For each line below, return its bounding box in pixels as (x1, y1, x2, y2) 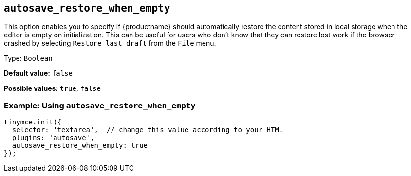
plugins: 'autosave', (12, 134, 94, 142)
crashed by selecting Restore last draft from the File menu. (4, 39, 216, 48)
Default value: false (4, 69, 73, 78)
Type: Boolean (4, 54, 53, 63)
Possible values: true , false (4, 84, 101, 93)
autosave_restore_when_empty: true (12, 141, 148, 150)
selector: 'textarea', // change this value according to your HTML (12, 126, 283, 134)
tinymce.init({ (4, 118, 62, 126)
